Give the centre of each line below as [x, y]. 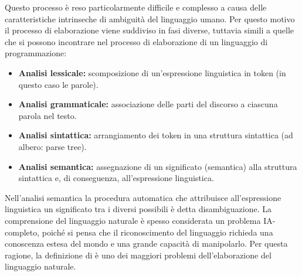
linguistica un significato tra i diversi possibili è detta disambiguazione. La [138, 209]
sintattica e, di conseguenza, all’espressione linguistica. [116, 178]
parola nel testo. [47, 115]
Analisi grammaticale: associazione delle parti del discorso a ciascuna [148, 104]
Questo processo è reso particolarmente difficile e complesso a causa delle [136, 7]
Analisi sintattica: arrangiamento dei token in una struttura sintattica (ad [156, 135]
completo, [22, 232]
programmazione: [36, 53]
